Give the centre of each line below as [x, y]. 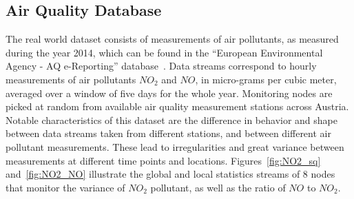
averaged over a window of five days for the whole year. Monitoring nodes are [169, 93]
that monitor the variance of [65, 187]
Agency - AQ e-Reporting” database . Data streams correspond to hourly [161, 66]
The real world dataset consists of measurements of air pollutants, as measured [172, 39]
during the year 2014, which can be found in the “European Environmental [164, 52]
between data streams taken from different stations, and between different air [168, 133]
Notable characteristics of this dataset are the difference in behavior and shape [172, 119]
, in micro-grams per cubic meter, [266, 79]
